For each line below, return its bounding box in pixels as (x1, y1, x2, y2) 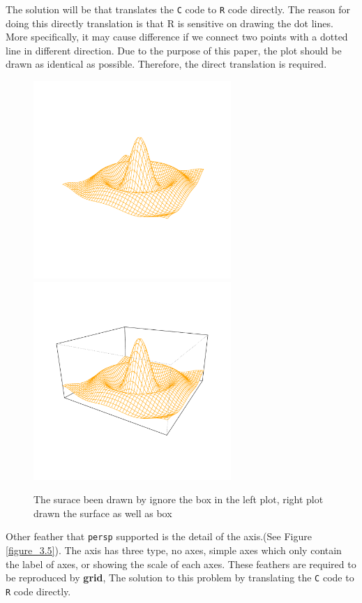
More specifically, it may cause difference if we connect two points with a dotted (6, 29, 348, 44)
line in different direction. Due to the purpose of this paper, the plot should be (6, 43, 342, 57)
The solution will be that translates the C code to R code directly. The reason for (6, 2, 350, 16)
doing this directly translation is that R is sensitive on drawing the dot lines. (6, 15, 333, 30)
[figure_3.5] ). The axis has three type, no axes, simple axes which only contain (6, 542, 342, 557)
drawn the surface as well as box (33, 505, 172, 520)
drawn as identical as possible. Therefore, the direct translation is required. (6, 57, 327, 71)
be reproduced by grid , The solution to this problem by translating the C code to (6, 570, 354, 585)
